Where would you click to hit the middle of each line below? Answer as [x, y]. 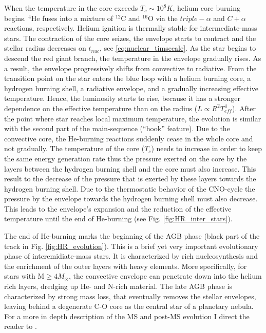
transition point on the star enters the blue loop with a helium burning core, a [128, 78]
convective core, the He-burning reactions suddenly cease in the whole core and [129, 138]
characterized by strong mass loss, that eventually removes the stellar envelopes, [130, 296]
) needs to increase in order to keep [207, 148]
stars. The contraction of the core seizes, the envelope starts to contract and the [130, 38]
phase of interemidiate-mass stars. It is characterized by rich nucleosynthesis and [131, 256]
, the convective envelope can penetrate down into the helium [165, 276]
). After [244, 108]
